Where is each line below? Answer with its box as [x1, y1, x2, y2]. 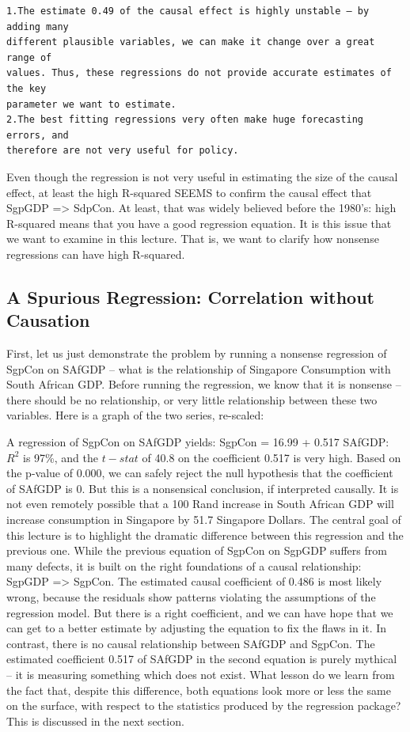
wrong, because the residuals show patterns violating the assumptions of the [6, 589, 376, 605]
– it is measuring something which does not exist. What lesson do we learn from [6, 666, 395, 682]
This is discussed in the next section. [6, 712, 184, 729]
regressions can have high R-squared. [6, 245, 185, 262]
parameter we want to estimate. [6, 98, 177, 110]
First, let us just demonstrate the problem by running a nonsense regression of [6, 345, 387, 362]
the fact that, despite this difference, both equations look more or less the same [6, 681, 391, 698]
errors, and [6, 129, 69, 141]
